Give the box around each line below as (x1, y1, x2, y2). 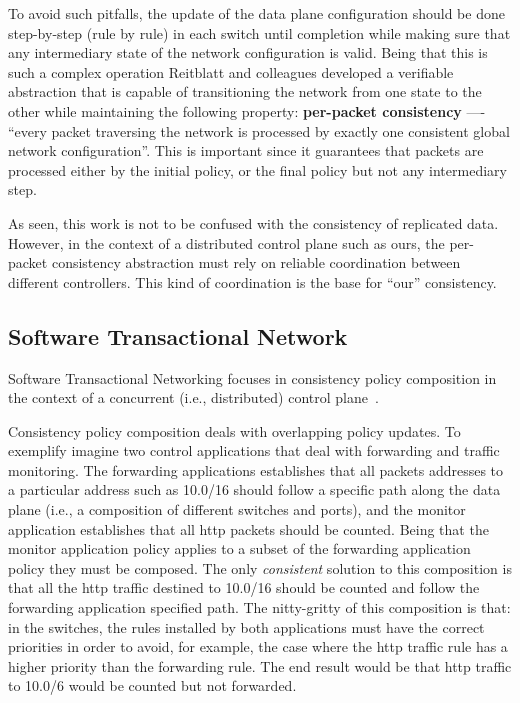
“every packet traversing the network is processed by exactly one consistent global (8, 120, 510, 141)
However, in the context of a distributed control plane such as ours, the (8, 232, 445, 253)
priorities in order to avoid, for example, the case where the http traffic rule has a (8, 636, 508, 657)
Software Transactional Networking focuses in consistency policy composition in (8, 367, 497, 388)
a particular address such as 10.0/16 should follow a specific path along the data (8, 479, 501, 500)
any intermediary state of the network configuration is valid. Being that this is (8, 42, 488, 63)
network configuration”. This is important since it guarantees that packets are (8, 140, 484, 161)
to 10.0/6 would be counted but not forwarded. (8, 675, 297, 696)
